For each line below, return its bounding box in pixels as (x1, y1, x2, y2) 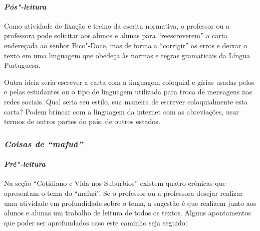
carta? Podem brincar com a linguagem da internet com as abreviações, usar (4, 106, 239, 117)
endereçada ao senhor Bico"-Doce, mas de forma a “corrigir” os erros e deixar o (4, 40, 247, 50)
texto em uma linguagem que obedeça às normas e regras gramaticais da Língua (4, 50, 250, 60)
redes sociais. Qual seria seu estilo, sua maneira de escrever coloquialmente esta (4, 96, 248, 106)
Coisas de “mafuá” (4, 137, 83, 150)
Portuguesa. (4, 60, 41, 70)
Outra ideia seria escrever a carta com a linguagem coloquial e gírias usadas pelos (4, 76, 254, 87)
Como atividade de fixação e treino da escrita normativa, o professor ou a (4, 20, 229, 31)
